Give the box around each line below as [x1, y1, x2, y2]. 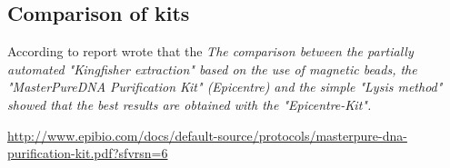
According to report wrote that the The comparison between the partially [7, 42, 414, 61]
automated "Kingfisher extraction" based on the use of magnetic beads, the [7, 59, 417, 78]
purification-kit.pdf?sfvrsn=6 [7, 143, 168, 163]
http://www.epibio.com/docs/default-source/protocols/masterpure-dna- [7, 125, 407, 144]
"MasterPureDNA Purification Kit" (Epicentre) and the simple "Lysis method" [7, 77, 443, 96]
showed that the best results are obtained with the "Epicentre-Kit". [7, 94, 372, 114]
